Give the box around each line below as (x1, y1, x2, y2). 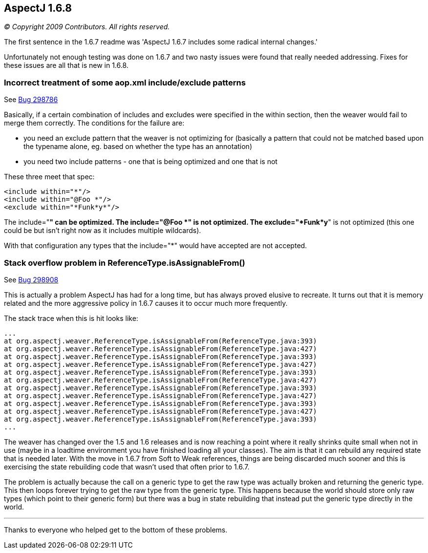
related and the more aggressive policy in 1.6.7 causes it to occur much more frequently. (4, 298, 288, 307)
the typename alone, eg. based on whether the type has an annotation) (23, 142, 252, 151)
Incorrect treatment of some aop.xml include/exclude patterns (4, 77, 246, 87)
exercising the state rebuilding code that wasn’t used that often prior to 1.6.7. (4, 462, 250, 471)
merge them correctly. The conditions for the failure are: (4, 119, 185, 128)
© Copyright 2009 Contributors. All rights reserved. (4, 22, 170, 31)
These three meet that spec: (4, 172, 95, 181)
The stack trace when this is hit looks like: (4, 314, 138, 322)
